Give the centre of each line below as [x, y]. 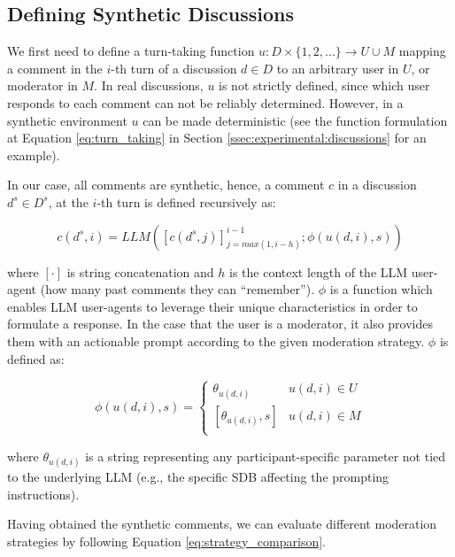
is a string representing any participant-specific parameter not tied [266, 456]
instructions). [43, 494]
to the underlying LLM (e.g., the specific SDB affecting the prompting [198, 477]
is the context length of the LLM [318, 271]
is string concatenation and [140, 271]
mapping [422, 51]
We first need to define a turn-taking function [131, 51]
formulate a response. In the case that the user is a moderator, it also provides [220, 324]
